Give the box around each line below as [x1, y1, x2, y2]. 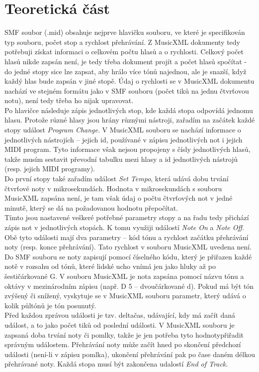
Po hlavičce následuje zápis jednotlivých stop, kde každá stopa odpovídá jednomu [4, 105, 253, 115]
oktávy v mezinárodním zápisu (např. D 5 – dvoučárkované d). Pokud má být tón [4, 280, 254, 291]
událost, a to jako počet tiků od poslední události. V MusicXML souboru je [4, 319, 235, 330]
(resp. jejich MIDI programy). [4, 163, 95, 174]
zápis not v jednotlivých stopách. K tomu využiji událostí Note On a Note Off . [4, 222, 244, 232]
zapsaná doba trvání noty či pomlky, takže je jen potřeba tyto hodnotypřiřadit [4, 329, 244, 340]
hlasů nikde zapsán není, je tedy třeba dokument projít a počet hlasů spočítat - [4, 56, 247, 66]
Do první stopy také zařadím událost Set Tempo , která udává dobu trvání [4, 173, 229, 184]
